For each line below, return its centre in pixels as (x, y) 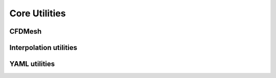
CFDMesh (26, 31)
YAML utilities (32, 64)
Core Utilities (38, 13)
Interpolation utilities (43, 48)
